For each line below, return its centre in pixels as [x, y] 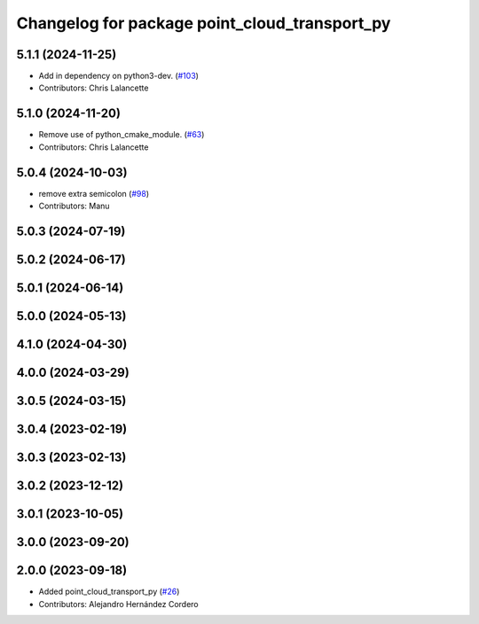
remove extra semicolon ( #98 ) [94, 193]
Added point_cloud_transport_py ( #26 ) [109, 592]
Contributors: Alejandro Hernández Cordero [118, 604]
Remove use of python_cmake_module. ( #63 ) [122, 135]
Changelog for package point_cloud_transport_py [204, 23]
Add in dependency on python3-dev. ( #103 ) [119, 76]
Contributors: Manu [74, 206]
